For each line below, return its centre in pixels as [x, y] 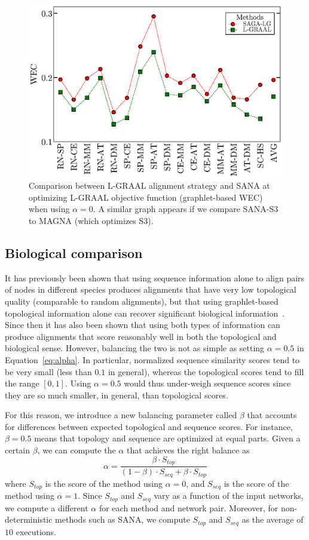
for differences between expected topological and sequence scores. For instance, [149, 426]
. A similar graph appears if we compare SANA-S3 [186, 209]
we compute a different [47, 507]
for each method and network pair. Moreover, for [189, 507]
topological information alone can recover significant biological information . [145, 313]
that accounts [272, 415]
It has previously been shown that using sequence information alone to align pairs [155, 277]
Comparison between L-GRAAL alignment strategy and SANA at [149, 185]
